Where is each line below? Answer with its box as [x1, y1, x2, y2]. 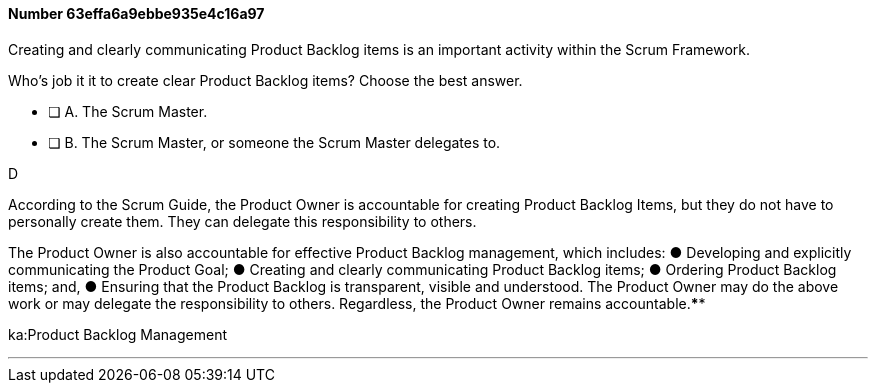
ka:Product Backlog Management [8, 325, 227, 343]
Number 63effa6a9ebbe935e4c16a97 [8, 5, 265, 22]
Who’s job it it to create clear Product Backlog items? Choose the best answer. [8, 71, 523, 89]
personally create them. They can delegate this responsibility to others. [8, 212, 477, 230]
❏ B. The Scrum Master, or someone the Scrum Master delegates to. [48, 133, 501, 151]
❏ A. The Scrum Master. [48, 102, 208, 120]
